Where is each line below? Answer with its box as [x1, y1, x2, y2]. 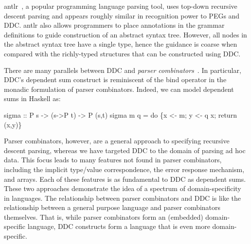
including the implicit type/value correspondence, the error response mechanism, [4, 164, 245, 174]
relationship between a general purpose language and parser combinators [4, 202, 221, 212]
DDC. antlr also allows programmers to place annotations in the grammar [4, 20, 225, 30]
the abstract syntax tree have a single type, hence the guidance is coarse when [4, 39, 237, 49]
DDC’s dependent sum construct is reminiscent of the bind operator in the [4, 74, 227, 85]
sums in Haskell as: [4, 93, 61, 104]
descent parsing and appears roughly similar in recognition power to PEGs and [4, 10, 240, 20]
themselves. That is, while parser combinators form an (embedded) [4, 211, 203, 222]
